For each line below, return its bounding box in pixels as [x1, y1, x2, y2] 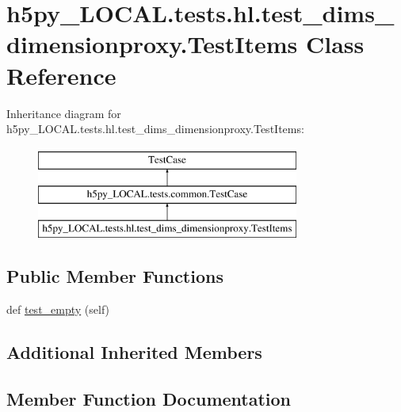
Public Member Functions [6, 264, 223, 288]
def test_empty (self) [6, 300, 110, 317]
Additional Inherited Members [6, 339, 262, 364]
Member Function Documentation [6, 386, 292, 410]
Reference [6, 59, 116, 91]
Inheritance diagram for [6, 105, 121, 121]
